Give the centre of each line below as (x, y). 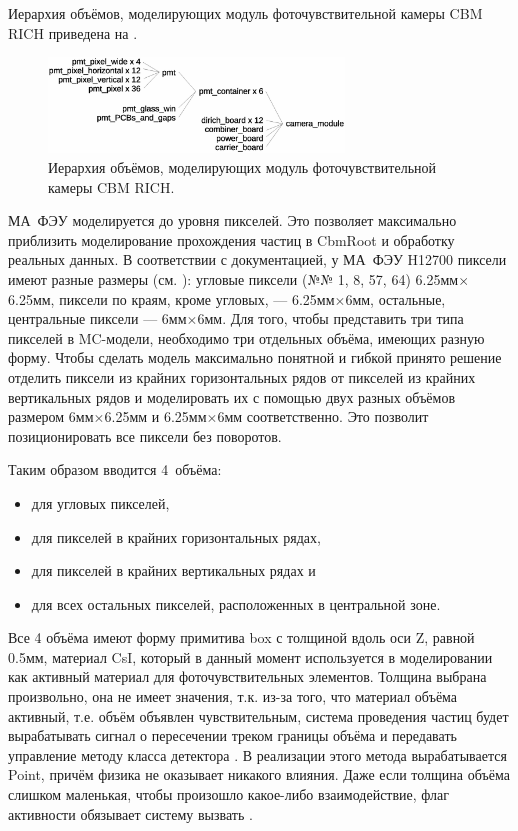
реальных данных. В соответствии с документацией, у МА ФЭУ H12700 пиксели (257, 259)
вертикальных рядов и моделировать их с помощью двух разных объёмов (232, 396)
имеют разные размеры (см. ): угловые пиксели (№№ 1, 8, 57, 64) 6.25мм (233, 278)
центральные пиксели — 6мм (97, 318)
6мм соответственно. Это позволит (323, 416)
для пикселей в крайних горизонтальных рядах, (176, 536)
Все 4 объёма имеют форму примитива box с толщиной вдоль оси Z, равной (241, 637)
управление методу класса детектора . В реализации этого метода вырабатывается (257, 754)
